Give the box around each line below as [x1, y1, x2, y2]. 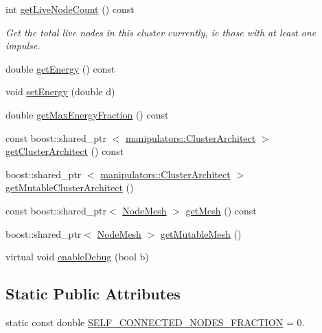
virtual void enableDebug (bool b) [5, 249, 149, 264]
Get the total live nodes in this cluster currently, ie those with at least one [5, 25, 317, 39]
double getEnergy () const [5, 61, 115, 75]
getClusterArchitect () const [5, 144, 124, 158]
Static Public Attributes [5, 283, 181, 304]
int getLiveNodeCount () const [5, 2, 135, 16]
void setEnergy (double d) [5, 84, 115, 99]
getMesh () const [185, 203, 257, 217]
